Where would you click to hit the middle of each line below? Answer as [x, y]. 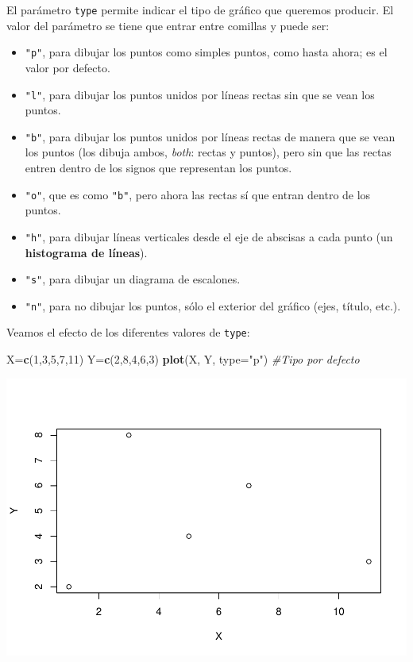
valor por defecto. [68, 67]
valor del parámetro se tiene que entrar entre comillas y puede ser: [168, 25]
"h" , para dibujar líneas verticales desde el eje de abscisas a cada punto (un [209, 236]
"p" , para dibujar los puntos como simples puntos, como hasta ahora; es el [206, 52]
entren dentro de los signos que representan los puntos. [158, 167]
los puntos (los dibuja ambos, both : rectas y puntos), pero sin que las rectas [208, 152]
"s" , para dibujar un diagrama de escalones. [133, 279]
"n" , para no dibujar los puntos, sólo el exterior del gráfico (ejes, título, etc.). [213, 305]
